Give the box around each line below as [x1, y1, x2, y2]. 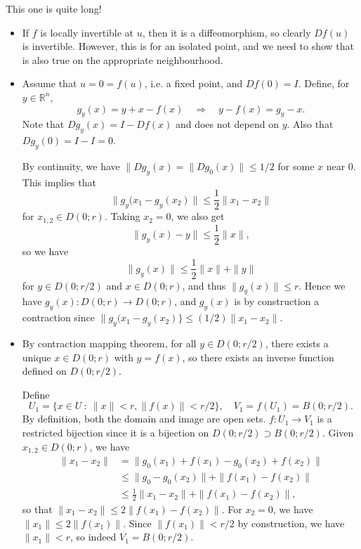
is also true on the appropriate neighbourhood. [22, 52, 223, 67]
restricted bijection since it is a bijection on [22, 425, 209, 439]
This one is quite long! [6, 1, 102, 15]
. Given [322, 425, 354, 439]
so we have [22, 243, 69, 258]
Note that [22, 117, 65, 131]
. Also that [287, 117, 334, 131]
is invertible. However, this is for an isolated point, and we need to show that [22, 39, 355, 53]
